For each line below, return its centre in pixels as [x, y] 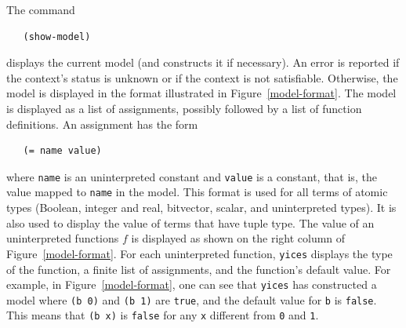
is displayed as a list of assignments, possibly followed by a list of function [184, 108]
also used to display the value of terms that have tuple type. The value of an [190, 222]
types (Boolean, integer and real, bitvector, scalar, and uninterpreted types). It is [201, 208]
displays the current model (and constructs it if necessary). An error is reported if [203, 62]
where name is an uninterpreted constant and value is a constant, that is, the [192, 176]
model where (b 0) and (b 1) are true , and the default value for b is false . [192, 299]
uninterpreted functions [63, 238]
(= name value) [62, 151]
